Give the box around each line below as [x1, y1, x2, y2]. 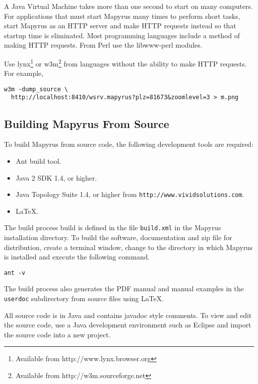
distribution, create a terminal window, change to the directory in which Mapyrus [4, 242, 253, 252]
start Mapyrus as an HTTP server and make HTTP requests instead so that [4, 20, 236, 31]
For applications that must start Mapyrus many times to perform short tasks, [4, 10, 240, 21]
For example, [4, 68, 44, 78]
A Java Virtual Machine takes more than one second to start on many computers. [4, 1, 253, 11]
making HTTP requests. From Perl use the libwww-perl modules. [4, 40, 202, 50]
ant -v [4, 269, 25, 276]
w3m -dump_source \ [4, 85, 68, 93]
